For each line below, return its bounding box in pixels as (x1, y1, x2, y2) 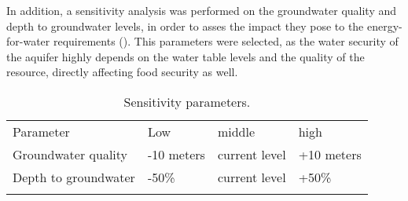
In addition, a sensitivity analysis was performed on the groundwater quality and (6, 2, 397, 18)
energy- (367, 17, 402, 34)
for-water (6, 33, 50, 49)
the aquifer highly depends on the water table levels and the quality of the (6, 48, 365, 64)
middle (217, 122, 255, 141)
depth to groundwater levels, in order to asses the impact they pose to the (6, 17, 364, 34)
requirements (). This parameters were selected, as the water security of (53, 33, 399, 49)
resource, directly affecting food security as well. (6, 64, 238, 80)
